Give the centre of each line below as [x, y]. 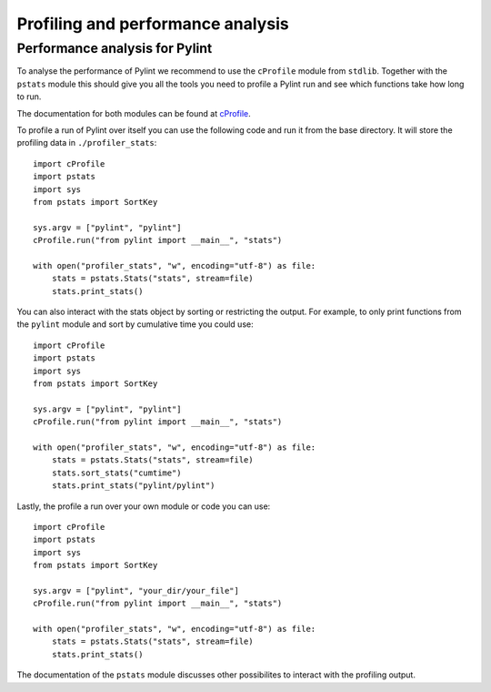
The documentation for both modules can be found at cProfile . [134, 113]
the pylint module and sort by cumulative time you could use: [135, 324]
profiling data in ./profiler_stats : [87, 143]
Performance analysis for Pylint [115, 48]
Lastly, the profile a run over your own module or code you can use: [144, 506]
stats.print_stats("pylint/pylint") [133, 486]
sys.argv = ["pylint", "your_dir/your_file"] [136, 590]
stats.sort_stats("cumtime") [116, 473]
